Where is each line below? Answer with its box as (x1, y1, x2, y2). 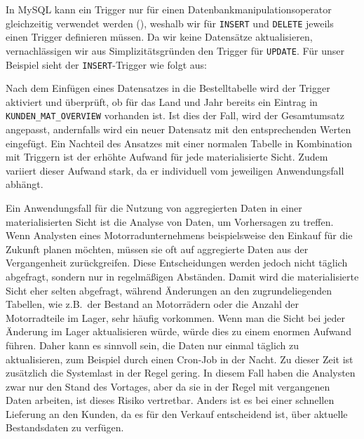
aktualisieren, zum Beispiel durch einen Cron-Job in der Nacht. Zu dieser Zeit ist (6, 351, 353, 366)
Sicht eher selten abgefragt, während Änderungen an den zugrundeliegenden (6, 283, 332, 297)
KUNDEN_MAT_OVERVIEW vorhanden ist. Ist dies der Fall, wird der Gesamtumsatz (6, 108, 344, 123)
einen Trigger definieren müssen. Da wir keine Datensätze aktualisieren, (6, 29, 313, 44)
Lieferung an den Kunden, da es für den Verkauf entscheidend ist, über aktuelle (6, 406, 348, 421)
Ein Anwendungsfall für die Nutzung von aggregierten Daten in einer (6, 200, 302, 215)
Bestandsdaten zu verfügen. (6, 420, 124, 435)
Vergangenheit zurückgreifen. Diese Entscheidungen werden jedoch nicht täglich (6, 255, 348, 270)
